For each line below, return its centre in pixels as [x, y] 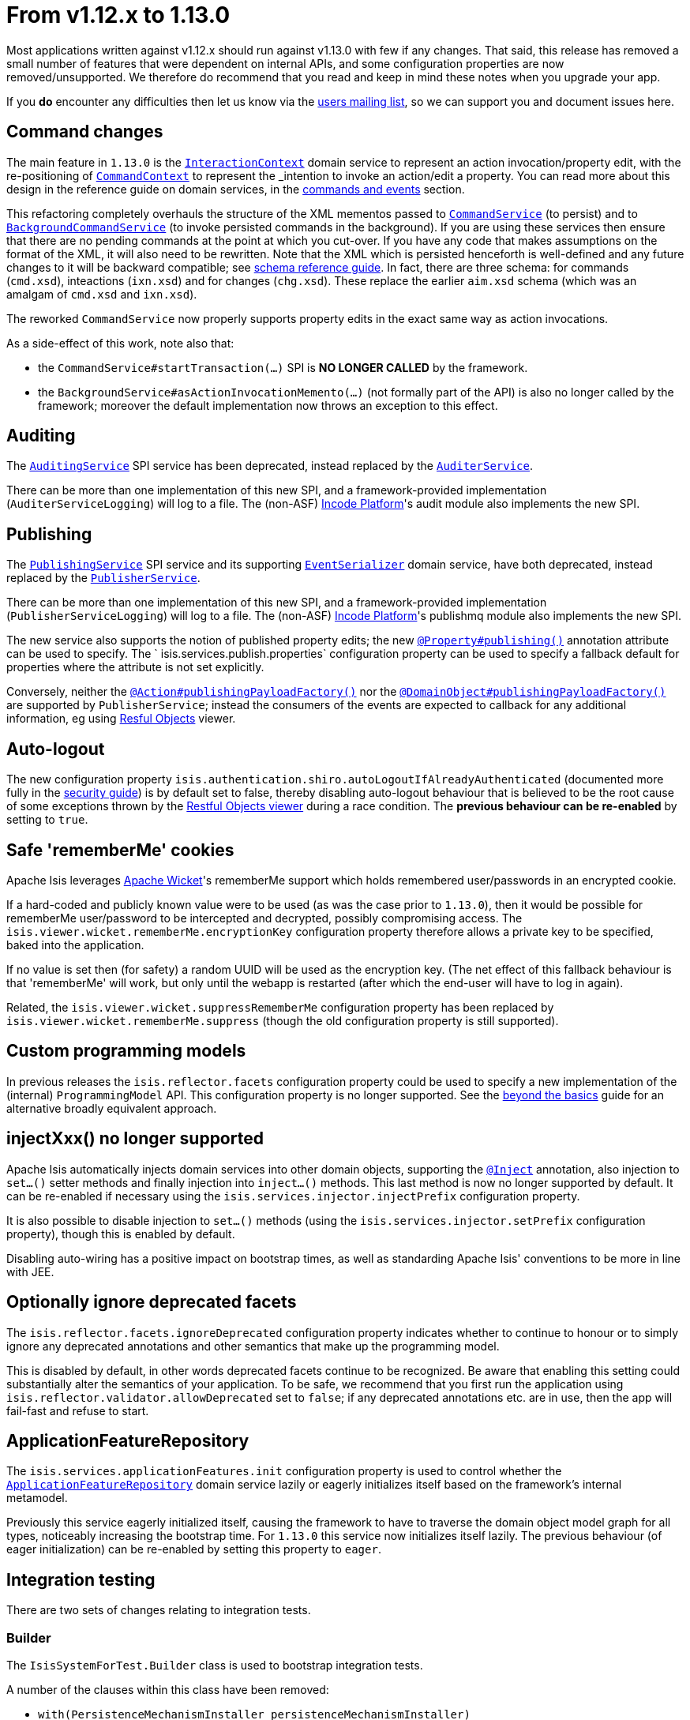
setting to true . [47, 820]
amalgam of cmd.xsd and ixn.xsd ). [102, 294]
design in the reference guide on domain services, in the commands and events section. [236, 189]
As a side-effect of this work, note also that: [120, 343]
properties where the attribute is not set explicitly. [135, 667]
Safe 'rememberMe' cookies [120, 850]
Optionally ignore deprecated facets [152, 1302]
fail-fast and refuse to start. [78, 1410]
